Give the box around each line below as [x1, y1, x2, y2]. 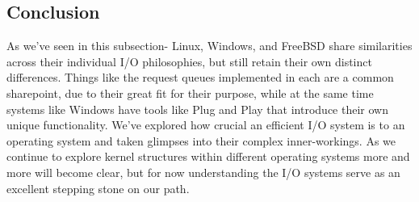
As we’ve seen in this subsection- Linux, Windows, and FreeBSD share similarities [6, 37, 413, 54]
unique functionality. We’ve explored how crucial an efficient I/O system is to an [6, 116, 405, 133]
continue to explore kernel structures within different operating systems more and [6, 148, 410, 165]
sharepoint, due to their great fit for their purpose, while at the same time [6, 84, 374, 101]
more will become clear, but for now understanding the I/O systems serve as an [6, 163, 400, 180]
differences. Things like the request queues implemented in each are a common [6, 69, 394, 86]
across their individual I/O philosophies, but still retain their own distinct [6, 53, 372, 69]
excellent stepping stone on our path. [6, 179, 190, 196]
